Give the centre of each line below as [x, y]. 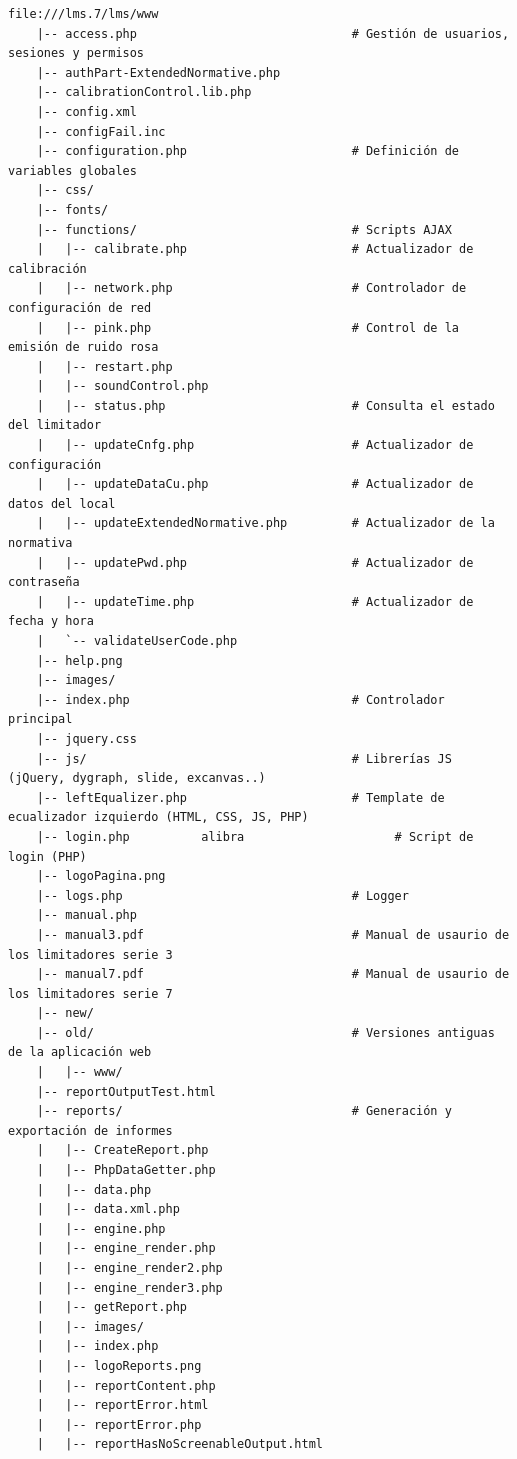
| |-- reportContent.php [126, 1385]
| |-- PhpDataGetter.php [126, 1170]
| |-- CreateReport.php [122, 1150]
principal [40, 719]
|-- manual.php [86, 915]
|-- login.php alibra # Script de [255, 836]
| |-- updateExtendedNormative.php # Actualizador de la [265, 523]
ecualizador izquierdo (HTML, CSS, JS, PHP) [158, 817]
